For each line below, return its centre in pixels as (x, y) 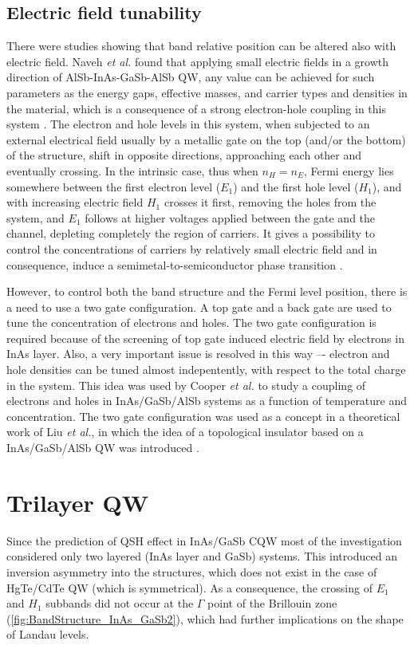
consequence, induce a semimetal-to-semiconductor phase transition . (175, 264)
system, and (35, 217)
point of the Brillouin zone (272, 603)
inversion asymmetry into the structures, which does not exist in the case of (192, 571)
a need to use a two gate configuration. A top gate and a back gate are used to (199, 307)
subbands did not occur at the (120, 603)
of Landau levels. (48, 634)
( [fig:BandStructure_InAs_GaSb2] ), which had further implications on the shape (205, 618)
